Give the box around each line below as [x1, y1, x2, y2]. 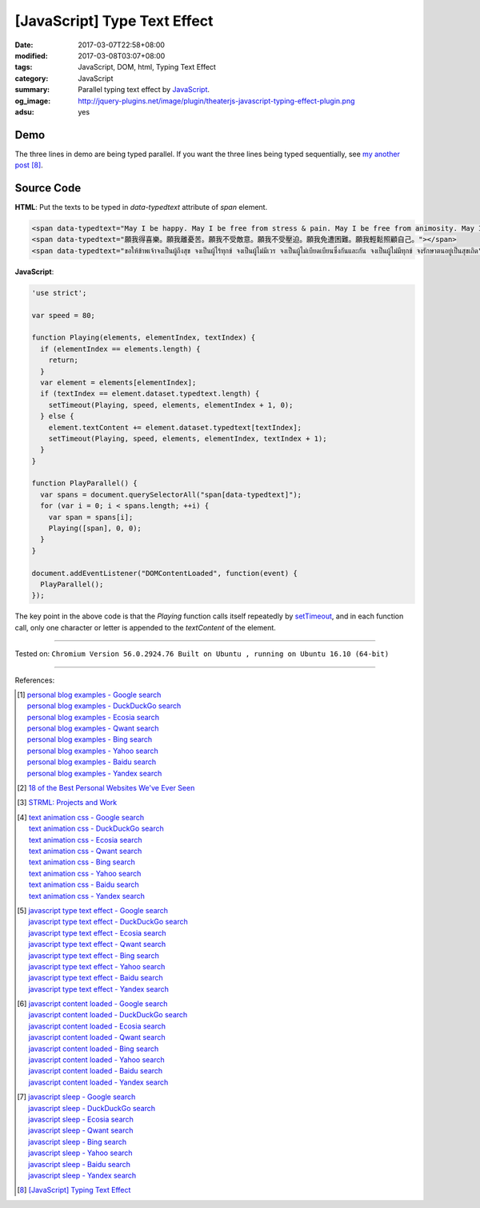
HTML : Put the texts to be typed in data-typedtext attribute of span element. [14, 203, 268, 212]
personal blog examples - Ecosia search [26, 712, 160, 722]
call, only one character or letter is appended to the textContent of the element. [14, 622, 276, 632]
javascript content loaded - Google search [28, 999, 168, 1009]
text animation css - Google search [28, 812, 144, 822]
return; [48, 356, 79, 364]
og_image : [14, 96, 51, 106]
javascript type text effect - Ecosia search [28, 928, 166, 937]
